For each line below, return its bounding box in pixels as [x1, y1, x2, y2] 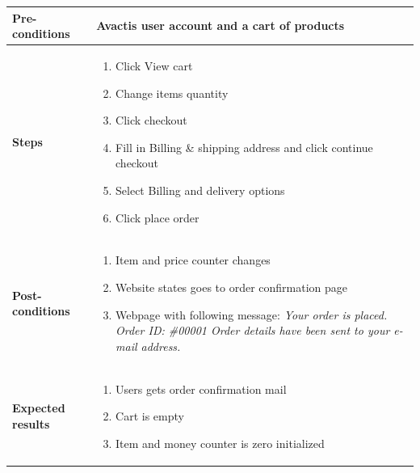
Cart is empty [115, 408, 184, 424]
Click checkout [115, 112, 187, 129]
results [12, 415, 50, 432]
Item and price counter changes [115, 251, 271, 268]
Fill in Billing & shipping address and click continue [115, 138, 373, 155]
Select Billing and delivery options [115, 181, 285, 198]
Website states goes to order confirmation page [115, 278, 348, 295]
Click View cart [115, 57, 193, 74]
